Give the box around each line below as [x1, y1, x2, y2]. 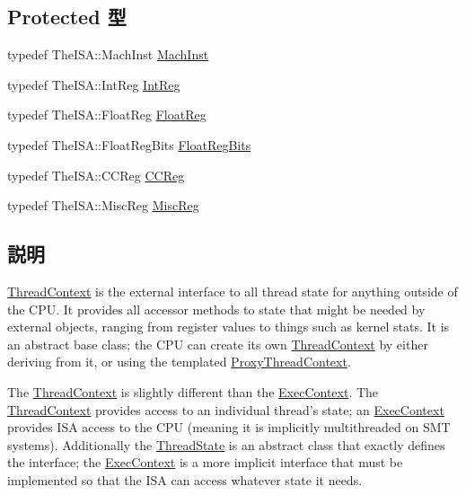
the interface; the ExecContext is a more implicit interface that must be [7, 453, 403, 472]
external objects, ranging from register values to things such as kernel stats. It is [7, 317, 450, 336]
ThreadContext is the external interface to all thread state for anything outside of [7, 281, 458, 300]
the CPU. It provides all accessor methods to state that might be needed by [7, 299, 426, 318]
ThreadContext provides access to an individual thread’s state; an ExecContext [7, 400, 444, 419]
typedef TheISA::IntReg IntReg [7, 75, 180, 93]
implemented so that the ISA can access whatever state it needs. [7, 470, 363, 489]
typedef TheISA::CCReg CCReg [7, 165, 185, 184]
